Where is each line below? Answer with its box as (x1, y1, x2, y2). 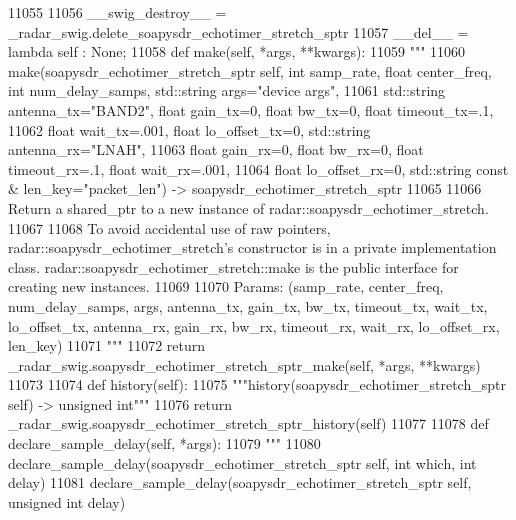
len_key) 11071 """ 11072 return (8, 335, 206, 356)
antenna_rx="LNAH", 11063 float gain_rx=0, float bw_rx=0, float (8, 139, 424, 160)
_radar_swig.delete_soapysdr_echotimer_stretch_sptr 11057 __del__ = (8, 21, 469, 42)
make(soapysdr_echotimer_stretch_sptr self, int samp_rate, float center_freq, (8, 60, 492, 81)
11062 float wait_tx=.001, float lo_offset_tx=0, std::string (8, 119, 371, 140)
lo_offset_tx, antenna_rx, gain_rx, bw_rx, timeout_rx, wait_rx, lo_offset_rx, (8, 315, 500, 336)
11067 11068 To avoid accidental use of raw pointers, (8, 217, 331, 238)
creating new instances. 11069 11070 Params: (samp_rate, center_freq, (8, 276, 444, 297)
